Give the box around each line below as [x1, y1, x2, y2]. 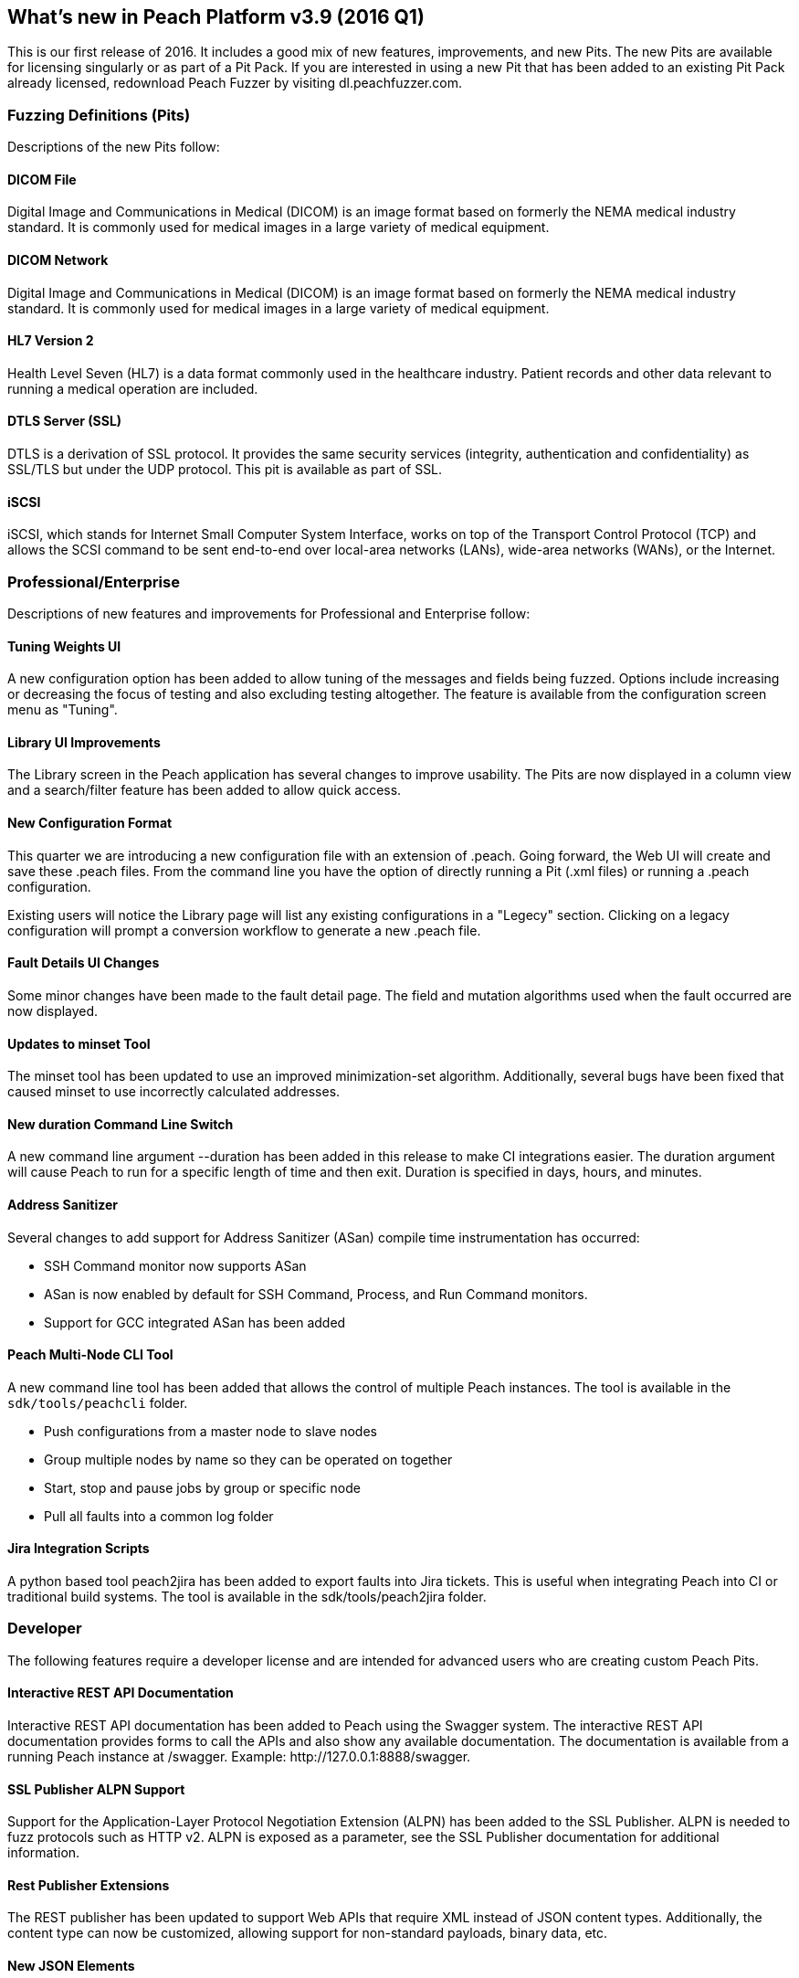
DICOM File [7, 171, 77, 187]
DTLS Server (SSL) [7, 413, 122, 429]
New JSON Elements [7, 1958, 135, 1973]
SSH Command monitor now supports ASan [44, 1257, 307, 1274]
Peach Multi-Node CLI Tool [7, 1347, 173, 1363]
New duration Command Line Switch [7, 1116, 234, 1132]
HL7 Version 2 [7, 333, 94, 349]
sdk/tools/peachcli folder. [7, 1394, 188, 1411]
